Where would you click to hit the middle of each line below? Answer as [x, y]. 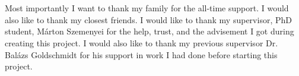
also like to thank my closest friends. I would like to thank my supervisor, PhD [148, 19]
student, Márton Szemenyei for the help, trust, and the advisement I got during [149, 31]
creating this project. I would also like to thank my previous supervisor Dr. [141, 42]
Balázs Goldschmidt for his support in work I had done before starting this [141, 54]
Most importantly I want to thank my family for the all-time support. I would [147, 8]
